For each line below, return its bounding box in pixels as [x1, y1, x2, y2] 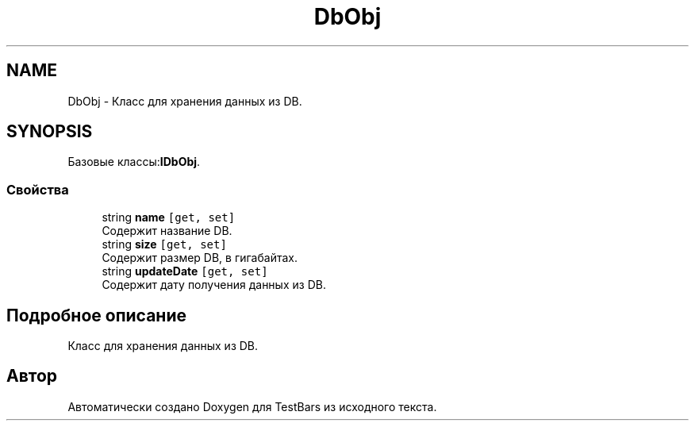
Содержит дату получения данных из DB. [102, 278, 326, 292]
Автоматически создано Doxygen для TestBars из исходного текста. [67, 399, 437, 414]
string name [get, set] [102, 210, 236, 225]
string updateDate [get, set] [102, 264, 268, 279]
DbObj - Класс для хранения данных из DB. [67, 94, 302, 108]
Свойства [6, 181, 69, 198]
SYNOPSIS [6, 121, 93, 142]
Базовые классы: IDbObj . [67, 155, 201, 169]
